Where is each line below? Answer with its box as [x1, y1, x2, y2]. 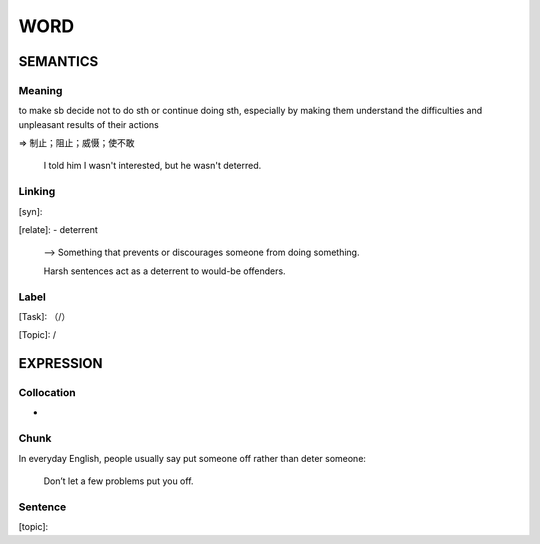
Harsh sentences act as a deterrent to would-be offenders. [43, 265, 286, 277]
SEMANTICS [18, 53, 99, 70]
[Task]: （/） [18, 310, 71, 322]
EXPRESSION [18, 355, 103, 372]
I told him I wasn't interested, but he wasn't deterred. [43, 160, 262, 172]
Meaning [18, 83, 63, 97]
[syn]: [18, 205, 43, 217]
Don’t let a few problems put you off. [43, 475, 194, 487]
